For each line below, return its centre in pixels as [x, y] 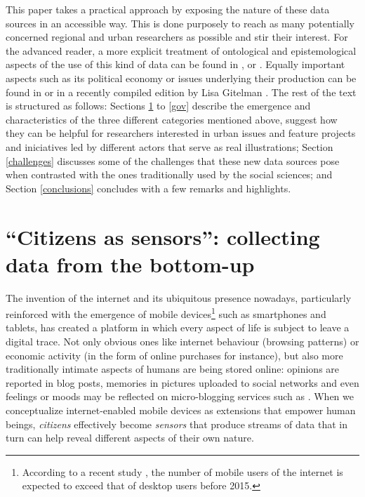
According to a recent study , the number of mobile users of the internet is [182, 471]
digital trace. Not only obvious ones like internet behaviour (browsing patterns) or [182, 342]
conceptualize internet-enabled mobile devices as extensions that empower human [181, 410]
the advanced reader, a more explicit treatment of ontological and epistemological [181, 50]
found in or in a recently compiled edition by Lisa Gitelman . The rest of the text [181, 92]
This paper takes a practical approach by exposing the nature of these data [168, 9]
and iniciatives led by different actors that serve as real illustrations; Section [170, 146]
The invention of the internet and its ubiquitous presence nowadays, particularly [179, 297]
